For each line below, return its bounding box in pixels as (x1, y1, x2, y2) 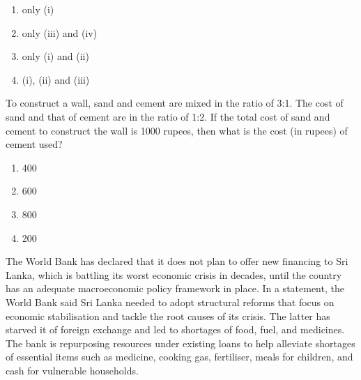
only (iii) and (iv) (22, 25, 98, 40)
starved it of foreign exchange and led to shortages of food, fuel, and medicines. (6, 322, 345, 337)
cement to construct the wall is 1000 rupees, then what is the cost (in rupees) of (6, 123, 348, 137)
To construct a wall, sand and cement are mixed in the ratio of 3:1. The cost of (6, 96, 344, 110)
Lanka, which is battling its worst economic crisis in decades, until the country (6, 267, 342, 282)
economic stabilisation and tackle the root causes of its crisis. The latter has (6, 308, 330, 323)
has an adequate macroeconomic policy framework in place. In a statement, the (6, 281, 344, 296)
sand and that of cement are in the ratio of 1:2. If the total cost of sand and (6, 109, 330, 123)
